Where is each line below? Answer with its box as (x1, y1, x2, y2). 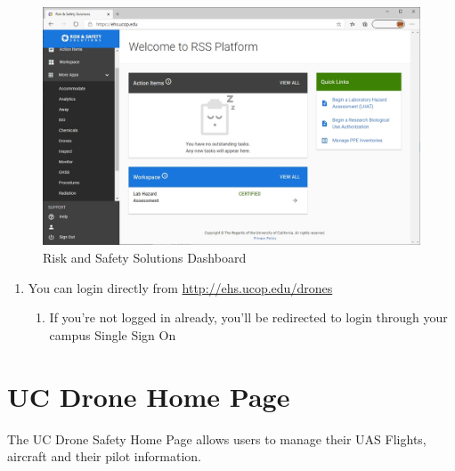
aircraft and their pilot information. (7, 447, 201, 466)
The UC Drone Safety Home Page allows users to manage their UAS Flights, (7, 429, 427, 448)
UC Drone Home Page (7, 378, 290, 414)
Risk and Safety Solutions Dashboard (43, 248, 247, 267)
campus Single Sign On (49, 325, 176, 344)
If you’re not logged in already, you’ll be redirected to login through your (49, 308, 448, 327)
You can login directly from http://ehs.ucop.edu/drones (28, 278, 333, 296)
